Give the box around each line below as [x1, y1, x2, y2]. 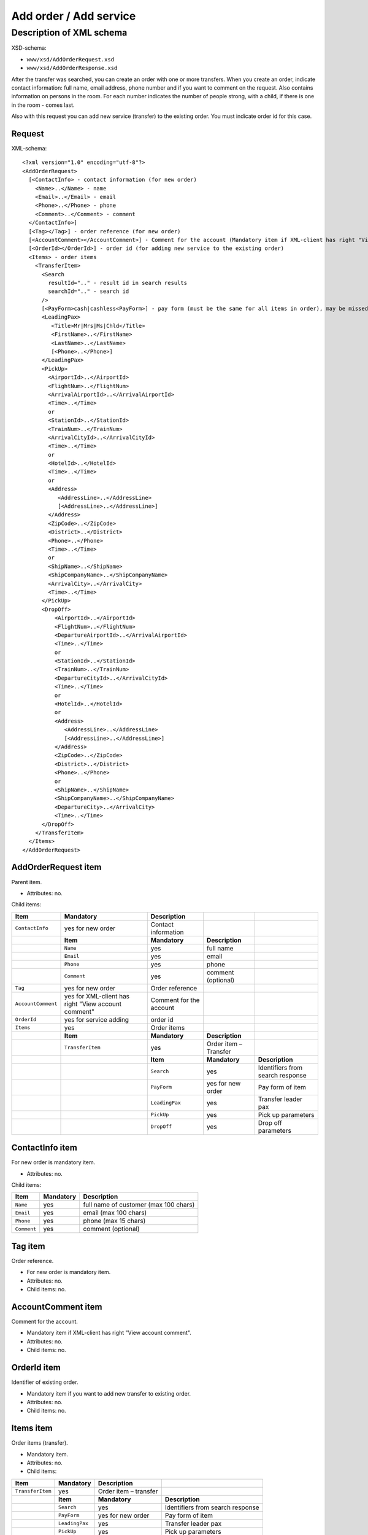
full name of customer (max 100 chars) [83, 1200, 195, 1209]
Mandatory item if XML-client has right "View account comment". [26, 1329, 191, 1337]
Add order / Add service [11, 9, 136, 23]
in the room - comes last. [11, 101, 75, 109]
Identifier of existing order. [11, 1378, 79, 1386]
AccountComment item [11, 1302, 102, 1312]
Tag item [11, 1241, 45, 1251]
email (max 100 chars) [83, 1208, 147, 1217]
